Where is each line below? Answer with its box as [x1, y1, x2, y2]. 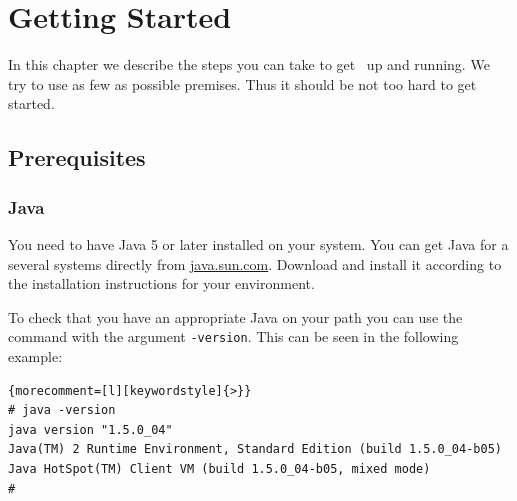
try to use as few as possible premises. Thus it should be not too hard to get [8, 73, 477, 94]
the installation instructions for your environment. [8, 273, 315, 294]
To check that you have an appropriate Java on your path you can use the [8, 306, 463, 327]
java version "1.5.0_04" [8, 422, 173, 437]
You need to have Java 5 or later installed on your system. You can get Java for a [8, 233, 509, 254]
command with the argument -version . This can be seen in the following [8, 326, 459, 347]
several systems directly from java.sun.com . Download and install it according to [8, 253, 502, 274]
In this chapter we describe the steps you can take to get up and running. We [8, 54, 490, 75]
